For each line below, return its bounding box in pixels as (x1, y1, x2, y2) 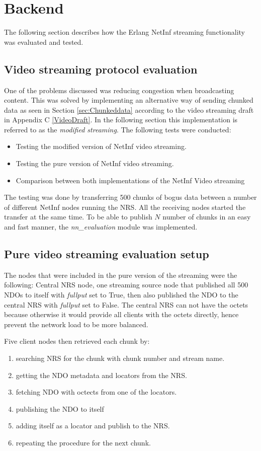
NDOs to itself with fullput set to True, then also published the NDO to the (4, 289, 238, 300)
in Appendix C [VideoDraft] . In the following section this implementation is (4, 114, 238, 125)
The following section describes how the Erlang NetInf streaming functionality (4, 27, 245, 37)
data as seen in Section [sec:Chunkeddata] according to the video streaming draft (4, 104, 254, 115)
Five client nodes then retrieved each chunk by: (4, 336, 150, 346)
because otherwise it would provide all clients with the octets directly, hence (4, 309, 239, 320)
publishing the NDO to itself (16, 403, 104, 414)
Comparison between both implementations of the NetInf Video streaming (16, 175, 245, 185)
